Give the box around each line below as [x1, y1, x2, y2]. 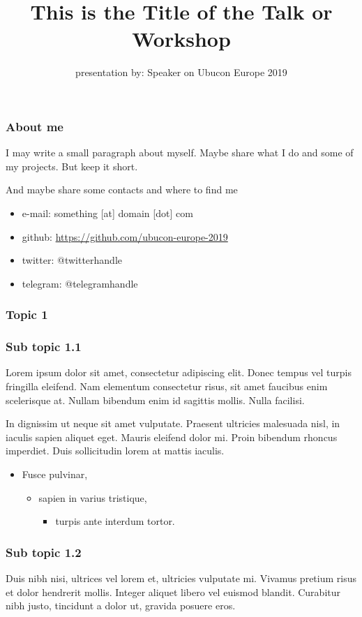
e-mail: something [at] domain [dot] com [22, 205, 193, 220]
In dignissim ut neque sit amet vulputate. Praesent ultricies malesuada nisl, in [6, 416, 340, 431]
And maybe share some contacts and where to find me [6, 182, 238, 197]
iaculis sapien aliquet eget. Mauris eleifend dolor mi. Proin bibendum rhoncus [6, 429, 338, 444]
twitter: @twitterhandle [22, 253, 123, 267]
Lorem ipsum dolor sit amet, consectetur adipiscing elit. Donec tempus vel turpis [6, 365, 352, 380]
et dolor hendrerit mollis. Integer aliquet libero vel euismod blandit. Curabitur [6, 584, 340, 599]
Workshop [132, 24, 231, 53]
